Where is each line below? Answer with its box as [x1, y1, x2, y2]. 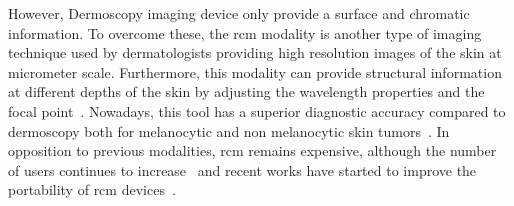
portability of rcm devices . [8, 179, 176, 200]
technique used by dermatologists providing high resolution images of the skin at [8, 42, 502, 63]
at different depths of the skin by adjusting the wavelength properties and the [8, 81, 485, 102]
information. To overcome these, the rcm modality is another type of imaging [8, 22, 482, 43]
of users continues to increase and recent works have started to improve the [8, 159, 477, 180]
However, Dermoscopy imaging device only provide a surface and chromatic [8, 3, 470, 23]
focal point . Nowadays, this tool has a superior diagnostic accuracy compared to [8, 100, 506, 121]
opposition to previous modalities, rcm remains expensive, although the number [8, 140, 497, 161]
